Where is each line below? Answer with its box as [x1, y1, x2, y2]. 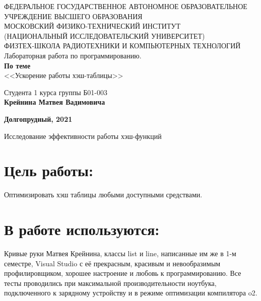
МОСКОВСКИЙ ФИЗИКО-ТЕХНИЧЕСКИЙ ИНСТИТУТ [4, 21, 180, 31]
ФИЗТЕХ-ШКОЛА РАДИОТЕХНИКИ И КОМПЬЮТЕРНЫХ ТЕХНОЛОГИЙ [4, 40, 241, 51]
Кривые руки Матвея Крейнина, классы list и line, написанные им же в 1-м [4, 248, 236, 258]
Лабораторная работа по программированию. [4, 50, 142, 60]
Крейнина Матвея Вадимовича [4, 97, 105, 107]
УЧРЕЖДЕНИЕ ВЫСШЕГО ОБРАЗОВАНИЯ [4, 11, 143, 21]
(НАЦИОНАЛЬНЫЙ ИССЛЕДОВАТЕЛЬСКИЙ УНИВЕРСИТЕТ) [4, 30, 205, 41]
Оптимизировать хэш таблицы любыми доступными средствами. [4, 189, 203, 200]
